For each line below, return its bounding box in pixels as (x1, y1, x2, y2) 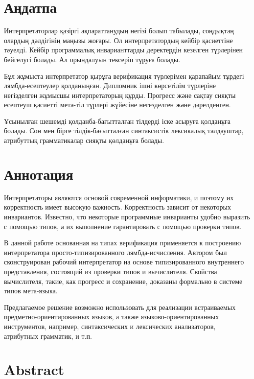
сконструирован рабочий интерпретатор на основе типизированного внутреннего (4, 257, 244, 267)
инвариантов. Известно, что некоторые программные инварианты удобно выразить (4, 211, 250, 221)
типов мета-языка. (4, 285, 58, 296)
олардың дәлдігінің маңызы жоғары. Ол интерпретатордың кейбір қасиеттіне (4, 35, 233, 45)
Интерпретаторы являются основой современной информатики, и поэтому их (4, 192, 234, 202)
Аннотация (4, 164, 73, 184)
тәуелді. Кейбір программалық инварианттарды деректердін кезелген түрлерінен (4, 45, 243, 55)
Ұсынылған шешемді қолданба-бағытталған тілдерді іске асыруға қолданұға (4, 116, 231, 126)
